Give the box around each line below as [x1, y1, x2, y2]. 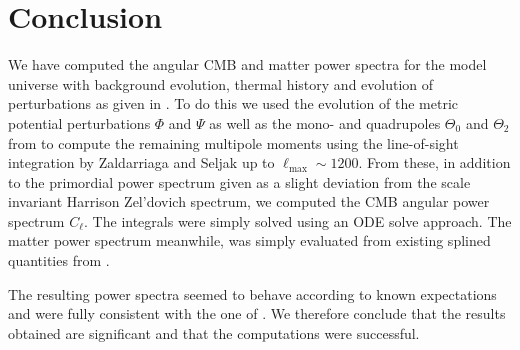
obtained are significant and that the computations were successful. [8, 322, 420, 343]
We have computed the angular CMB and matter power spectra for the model [8, 54, 487, 75]
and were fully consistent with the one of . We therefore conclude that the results [8, 303, 506, 324]
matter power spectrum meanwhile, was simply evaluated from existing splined [8, 230, 491, 251]
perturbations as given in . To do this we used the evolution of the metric [8, 93, 458, 114]
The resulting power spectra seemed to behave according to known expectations [8, 283, 497, 304]
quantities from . [8, 250, 110, 271]
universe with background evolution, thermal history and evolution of [8, 73, 434, 94]
